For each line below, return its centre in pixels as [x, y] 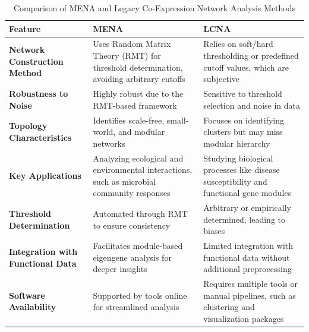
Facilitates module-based [138, 246]
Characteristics [40, 137]
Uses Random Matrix [132, 44]
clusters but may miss [243, 132]
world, [104, 132]
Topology [28, 126]
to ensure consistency [132, 225]
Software [27, 295]
